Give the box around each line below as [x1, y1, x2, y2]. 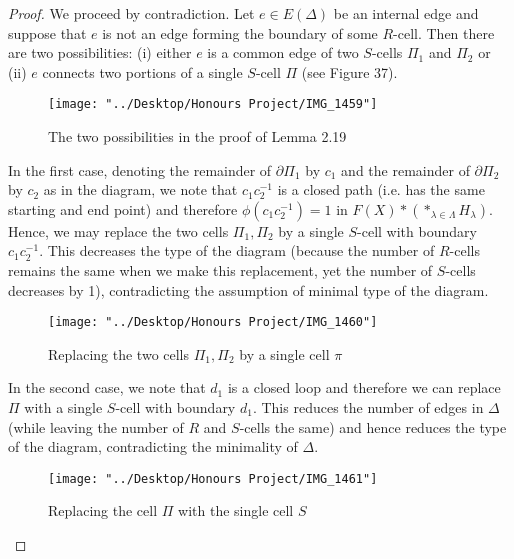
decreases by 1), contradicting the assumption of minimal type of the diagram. [8, 279, 489, 300]
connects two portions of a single [42, 61, 243, 82]
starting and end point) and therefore [8, 198, 238, 219]
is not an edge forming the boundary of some [102, 22, 378, 43]
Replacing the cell [48, 500, 158, 521]
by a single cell [239, 343, 330, 364]
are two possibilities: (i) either [8, 42, 192, 63]
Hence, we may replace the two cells [8, 220, 229, 241]
